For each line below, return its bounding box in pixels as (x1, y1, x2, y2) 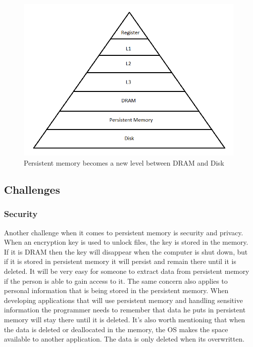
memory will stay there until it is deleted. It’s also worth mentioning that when (4, 314, 245, 324)
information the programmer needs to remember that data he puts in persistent (4, 304, 246, 315)
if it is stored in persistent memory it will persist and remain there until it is (4, 256, 236, 266)
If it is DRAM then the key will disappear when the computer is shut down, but (4, 246, 248, 257)
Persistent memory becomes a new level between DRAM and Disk (24, 157, 224, 168)
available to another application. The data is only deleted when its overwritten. (4, 334, 245, 344)
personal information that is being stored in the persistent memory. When (4, 285, 229, 296)
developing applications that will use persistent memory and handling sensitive (4, 295, 243, 305)
